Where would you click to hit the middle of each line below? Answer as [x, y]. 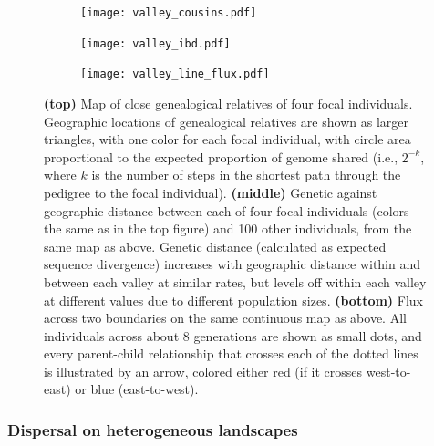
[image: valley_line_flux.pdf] [175, 74]
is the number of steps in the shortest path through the [246, 175]
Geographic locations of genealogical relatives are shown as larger [226, 121]
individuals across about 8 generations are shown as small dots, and [233, 335]
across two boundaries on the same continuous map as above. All [225, 318]
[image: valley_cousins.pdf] [169, 13]
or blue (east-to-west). [137, 389]
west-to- [388, 371]
